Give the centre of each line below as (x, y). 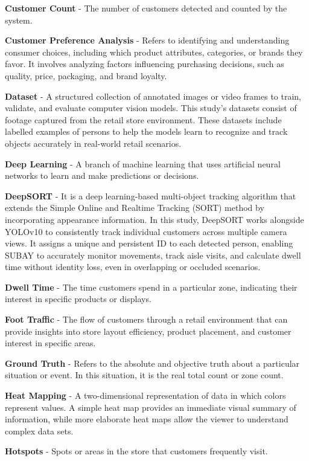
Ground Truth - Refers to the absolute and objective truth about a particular (152, 363)
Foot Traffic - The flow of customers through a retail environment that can (146, 319)
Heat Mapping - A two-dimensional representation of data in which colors (145, 395)
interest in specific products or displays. (78, 299)
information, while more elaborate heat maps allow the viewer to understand (147, 419)
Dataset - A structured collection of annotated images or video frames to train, (153, 96)
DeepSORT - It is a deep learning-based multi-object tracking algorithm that (151, 195)
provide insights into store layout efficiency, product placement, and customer (148, 331)
